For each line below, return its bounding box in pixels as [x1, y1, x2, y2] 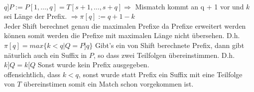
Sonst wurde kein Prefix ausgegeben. [37, 59, 149, 70]
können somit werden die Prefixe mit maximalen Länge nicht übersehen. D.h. [4, 30, 240, 41]
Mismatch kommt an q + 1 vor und [135, 1, 244, 11]
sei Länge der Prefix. [4, 11, 67, 21]
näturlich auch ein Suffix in [4, 49, 87, 60]
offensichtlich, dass [4, 69, 60, 79]
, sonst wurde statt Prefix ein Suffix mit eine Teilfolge [78, 69, 243, 79]
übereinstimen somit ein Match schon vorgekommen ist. [23, 79, 194, 89]
